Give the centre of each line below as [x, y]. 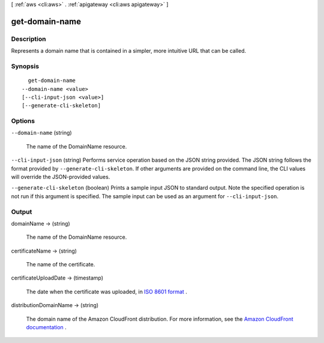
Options [23, 121]
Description [28, 39]
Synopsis [25, 66]
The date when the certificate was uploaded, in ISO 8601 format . [106, 292]
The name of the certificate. [61, 265]
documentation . [46, 327]
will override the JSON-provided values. [61, 177]
